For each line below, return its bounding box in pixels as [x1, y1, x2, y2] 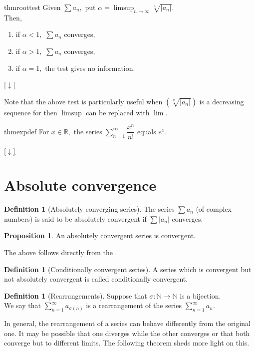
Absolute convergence [4, 175, 157, 195]
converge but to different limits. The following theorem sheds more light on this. [4, 338, 250, 348]
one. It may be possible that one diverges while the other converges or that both [4, 328, 250, 338]
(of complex [196, 204, 232, 214]
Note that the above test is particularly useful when [4, 96, 163, 106]
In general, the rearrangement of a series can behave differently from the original [4, 318, 251, 329]
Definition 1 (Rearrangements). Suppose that [4, 290, 147, 301]
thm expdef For [4, 126, 49, 136]
